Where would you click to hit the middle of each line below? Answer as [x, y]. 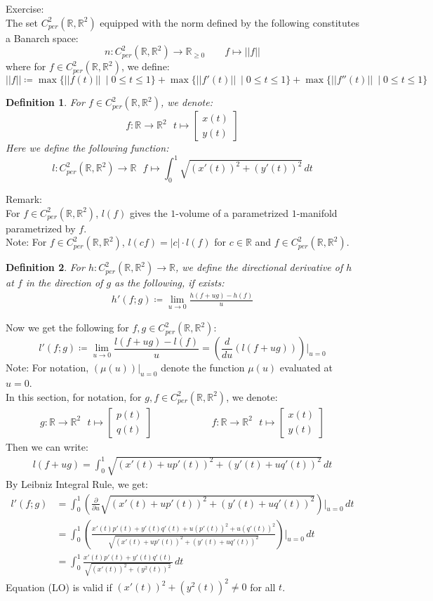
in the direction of [64, 283]
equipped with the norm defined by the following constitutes [229, 22]
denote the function [203, 368]
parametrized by [41, 228]
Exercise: [25, 8]
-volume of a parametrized [232, 212]
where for [26, 66]
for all [263, 587]
